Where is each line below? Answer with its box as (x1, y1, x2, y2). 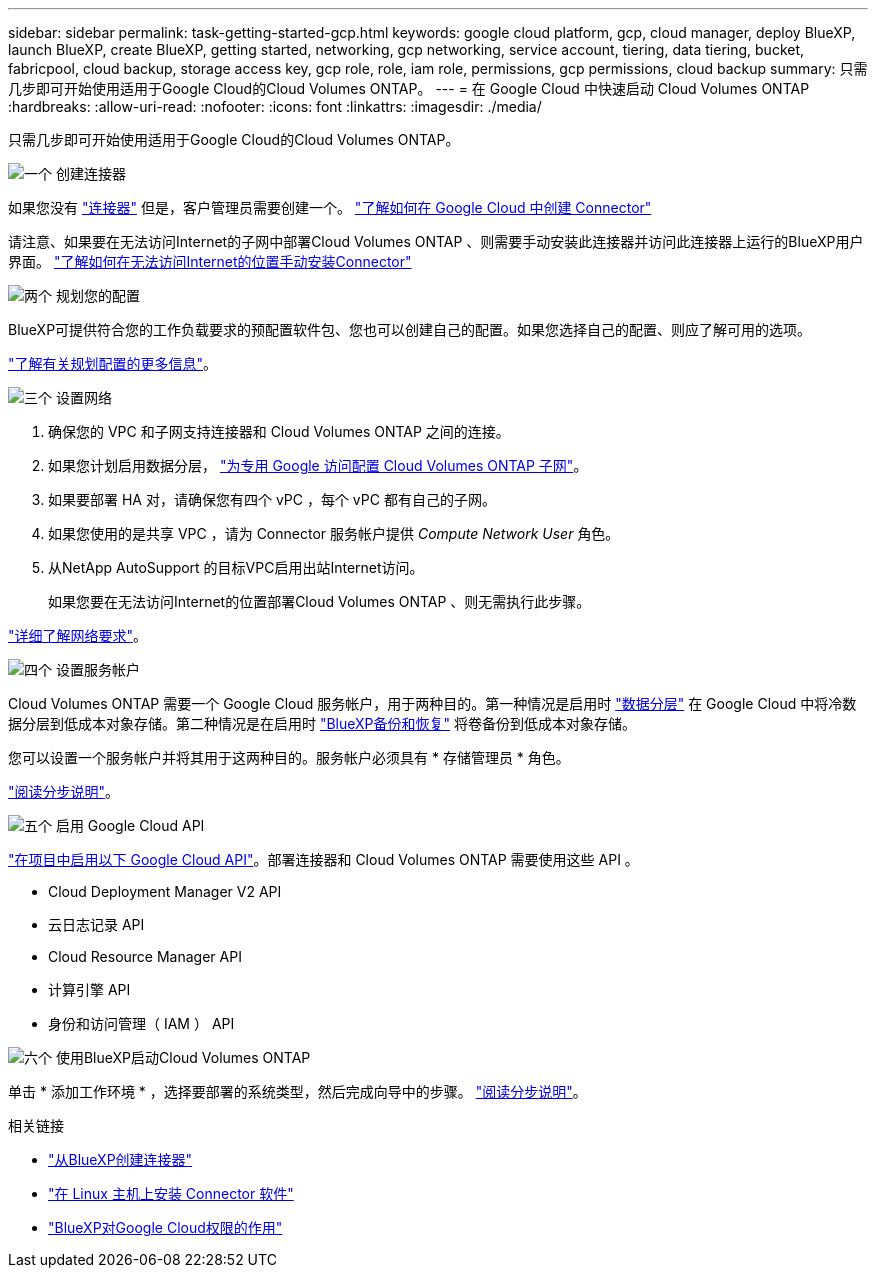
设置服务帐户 (55, 661, 140, 678)
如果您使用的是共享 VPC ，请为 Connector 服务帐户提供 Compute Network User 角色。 (48, 525, 620, 542)
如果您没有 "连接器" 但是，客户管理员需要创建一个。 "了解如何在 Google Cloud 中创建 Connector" (8, 199, 652, 216)
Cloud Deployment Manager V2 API (48, 883, 282, 900)
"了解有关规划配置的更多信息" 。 (8, 355, 218, 372)
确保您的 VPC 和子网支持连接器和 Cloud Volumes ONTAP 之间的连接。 (48, 423, 510, 440)
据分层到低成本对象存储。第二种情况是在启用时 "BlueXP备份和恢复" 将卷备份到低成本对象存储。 (8, 715, 637, 732)
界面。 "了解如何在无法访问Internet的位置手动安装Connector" (8, 253, 412, 270)
